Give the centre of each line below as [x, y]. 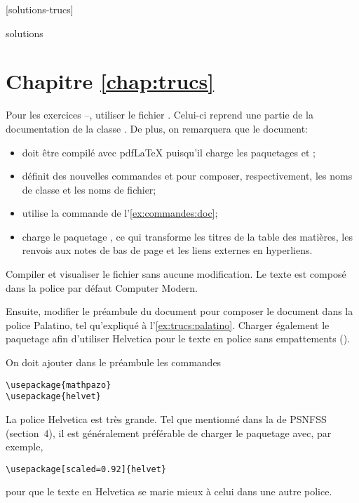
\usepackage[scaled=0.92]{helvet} [86, 469]
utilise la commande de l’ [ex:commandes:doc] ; [120, 213]
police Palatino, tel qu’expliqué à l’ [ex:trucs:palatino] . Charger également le [168, 324]
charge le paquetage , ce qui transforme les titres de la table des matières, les [187, 236]
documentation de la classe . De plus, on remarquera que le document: [157, 128]
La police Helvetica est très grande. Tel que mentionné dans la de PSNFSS [166, 418]
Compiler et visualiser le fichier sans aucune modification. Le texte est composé [176, 274]
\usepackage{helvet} [54, 397]
